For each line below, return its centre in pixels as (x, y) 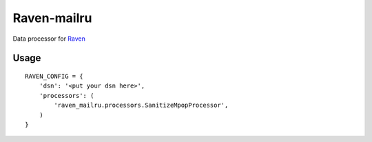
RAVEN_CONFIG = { (54, 76)
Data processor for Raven (49, 39)
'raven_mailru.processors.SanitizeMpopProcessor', (141, 105)
